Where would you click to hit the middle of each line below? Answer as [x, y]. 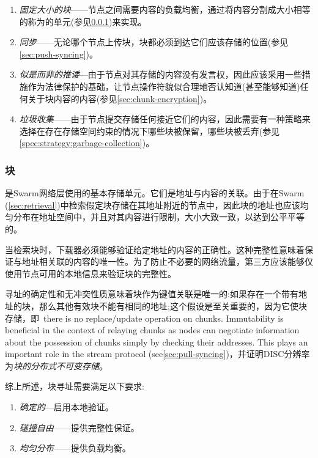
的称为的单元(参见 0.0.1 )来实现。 [83, 21]
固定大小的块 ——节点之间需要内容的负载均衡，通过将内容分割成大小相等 [165, 9]
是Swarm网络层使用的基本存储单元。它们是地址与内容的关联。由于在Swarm [155, 193]
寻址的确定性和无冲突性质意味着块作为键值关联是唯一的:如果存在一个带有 [152, 294]
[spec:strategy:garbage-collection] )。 [87, 143]
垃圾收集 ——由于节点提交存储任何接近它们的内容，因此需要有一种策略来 [165, 119]
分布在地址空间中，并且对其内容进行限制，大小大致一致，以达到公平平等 [159, 217]
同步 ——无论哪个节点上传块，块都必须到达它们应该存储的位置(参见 [154, 42]
